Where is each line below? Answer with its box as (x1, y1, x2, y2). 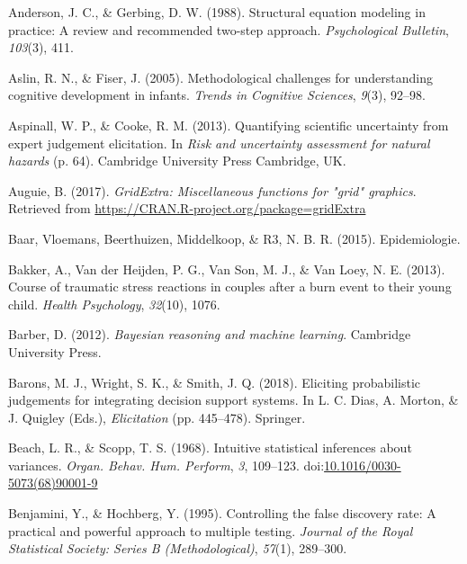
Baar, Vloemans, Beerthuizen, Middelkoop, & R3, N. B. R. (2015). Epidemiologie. (8, 228, 461, 247)
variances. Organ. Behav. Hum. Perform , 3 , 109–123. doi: (8, 455, 325, 474)
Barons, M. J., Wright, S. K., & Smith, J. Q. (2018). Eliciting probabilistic (8, 372, 421, 391)
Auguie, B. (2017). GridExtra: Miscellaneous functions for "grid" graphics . (8, 181, 417, 200)
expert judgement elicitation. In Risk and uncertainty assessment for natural (8, 133, 430, 152)
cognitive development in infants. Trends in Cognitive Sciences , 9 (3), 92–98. (8, 85, 426, 104)
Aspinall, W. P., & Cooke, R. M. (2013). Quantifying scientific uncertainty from (8, 115, 449, 134)
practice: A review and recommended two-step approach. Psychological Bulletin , (8, 20, 449, 39)
